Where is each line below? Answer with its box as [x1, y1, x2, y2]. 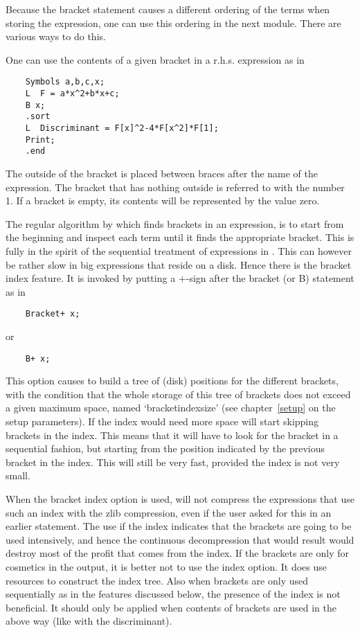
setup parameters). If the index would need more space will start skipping [6, 414, 319, 428]
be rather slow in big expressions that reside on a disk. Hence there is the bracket [6, 257, 352, 271]
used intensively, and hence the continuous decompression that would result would [6, 532, 354, 546]
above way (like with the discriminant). [6, 614, 172, 628]
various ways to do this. [6, 29, 106, 44]
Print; [25, 134, 55, 145]
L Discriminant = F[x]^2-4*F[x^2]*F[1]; [25, 123, 219, 133]
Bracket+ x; [25, 309, 80, 319]
